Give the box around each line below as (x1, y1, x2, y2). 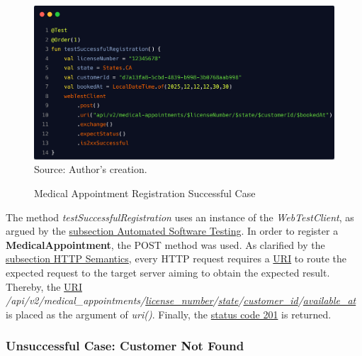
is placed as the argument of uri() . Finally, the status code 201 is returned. (6, 306, 332, 321)
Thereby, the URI (6, 279, 82, 294)
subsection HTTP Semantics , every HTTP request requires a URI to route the (6, 251, 347, 266)
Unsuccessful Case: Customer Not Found (6, 337, 244, 355)
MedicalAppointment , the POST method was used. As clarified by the (6, 237, 325, 252)
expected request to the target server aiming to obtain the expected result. (6, 265, 330, 279)
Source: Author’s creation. (34, 162, 147, 177)
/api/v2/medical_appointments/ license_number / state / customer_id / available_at (6, 293, 356, 308)
